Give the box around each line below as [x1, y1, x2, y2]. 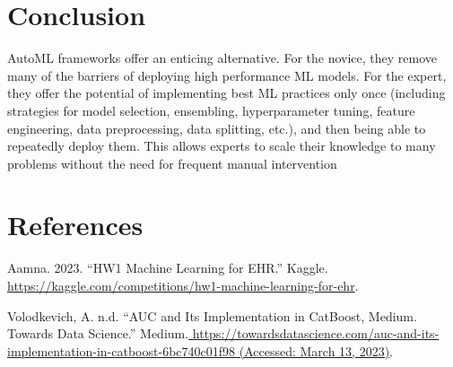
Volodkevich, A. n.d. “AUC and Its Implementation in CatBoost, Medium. [7, 306, 417, 325]
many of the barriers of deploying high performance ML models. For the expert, [7, 66, 447, 84]
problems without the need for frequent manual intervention [7, 153, 337, 172]
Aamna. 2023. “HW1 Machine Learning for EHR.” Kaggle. [7, 258, 328, 277]
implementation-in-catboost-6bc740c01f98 [7, 341, 236, 360]
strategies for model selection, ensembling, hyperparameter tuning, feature [7, 100, 415, 119]
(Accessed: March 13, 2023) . [239, 341, 393, 360]
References [7, 206, 144, 243]
